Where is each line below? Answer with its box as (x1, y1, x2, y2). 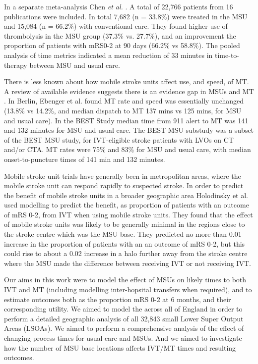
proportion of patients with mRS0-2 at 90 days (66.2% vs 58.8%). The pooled (4, 40, 240, 51)
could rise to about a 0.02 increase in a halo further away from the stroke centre (4, 248, 248, 259)
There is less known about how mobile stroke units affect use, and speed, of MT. (4, 76, 249, 87)
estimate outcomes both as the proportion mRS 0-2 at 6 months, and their (4, 294, 231, 304)
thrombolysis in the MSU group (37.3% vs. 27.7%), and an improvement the (4, 30, 236, 41)
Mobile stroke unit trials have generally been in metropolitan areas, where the (4, 170, 241, 181)
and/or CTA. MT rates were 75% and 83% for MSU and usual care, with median (4, 144, 251, 155)
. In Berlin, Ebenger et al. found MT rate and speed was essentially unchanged (4, 96, 244, 106)
